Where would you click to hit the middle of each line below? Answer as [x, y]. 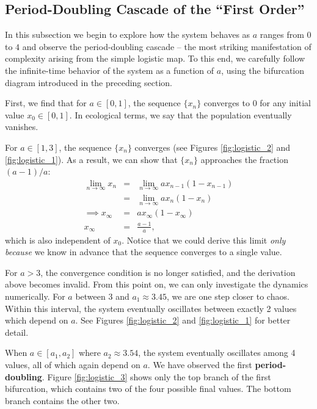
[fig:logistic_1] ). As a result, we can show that [91, 159]
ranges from [282, 34]
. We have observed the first [200, 364]
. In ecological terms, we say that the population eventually [180, 114]
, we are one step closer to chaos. [228, 296]
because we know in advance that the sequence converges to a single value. [144, 252]
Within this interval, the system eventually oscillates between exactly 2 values [151, 308]
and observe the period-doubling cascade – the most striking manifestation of [167, 46]
